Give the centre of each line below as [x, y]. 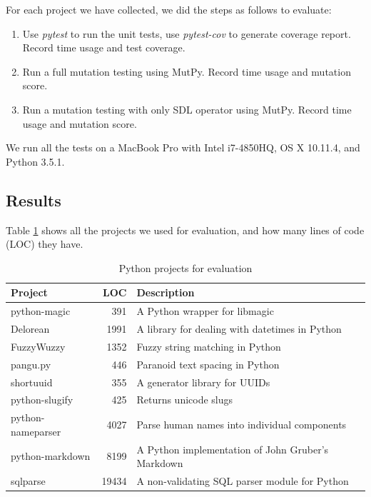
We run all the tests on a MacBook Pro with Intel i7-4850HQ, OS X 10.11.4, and [183, 147]
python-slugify [42, 400]
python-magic [41, 311]
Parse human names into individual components [242, 425]
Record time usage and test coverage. [104, 47]
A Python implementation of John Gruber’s [233, 449]
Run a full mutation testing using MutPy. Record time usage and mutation [187, 71]
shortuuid [32, 382]
